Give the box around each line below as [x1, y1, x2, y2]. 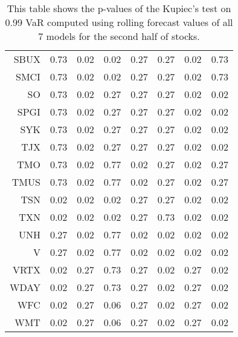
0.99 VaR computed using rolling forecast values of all [5, 15, 233, 29]
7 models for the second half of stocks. [38, 29, 200, 43]
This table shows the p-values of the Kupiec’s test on [7, 1, 231, 15]
